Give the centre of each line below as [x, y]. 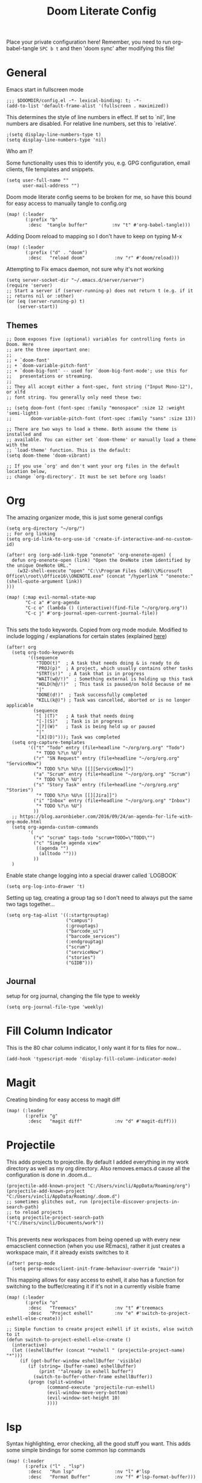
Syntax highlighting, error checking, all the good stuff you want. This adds [99, 1444]
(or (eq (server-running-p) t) [46, 301]
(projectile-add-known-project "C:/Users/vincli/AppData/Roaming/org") [98, 1186]
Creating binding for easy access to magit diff [63, 1100]
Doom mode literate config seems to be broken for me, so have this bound [99, 197]
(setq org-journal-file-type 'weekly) [55, 1007]
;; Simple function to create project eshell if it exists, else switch [100, 1329]
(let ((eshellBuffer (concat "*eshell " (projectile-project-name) [99, 1350]
